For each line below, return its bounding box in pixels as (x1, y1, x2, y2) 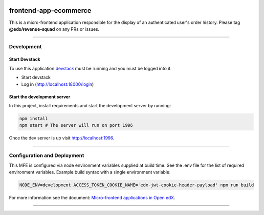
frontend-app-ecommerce (9, 6, 91, 15)
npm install (19, 116, 48, 121)
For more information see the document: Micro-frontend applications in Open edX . (9, 195, 176, 200)
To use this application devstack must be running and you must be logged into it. (9, 65, 172, 71)
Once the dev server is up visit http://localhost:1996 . (9, 135, 114, 141)
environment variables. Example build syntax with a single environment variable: (9, 169, 171, 175)
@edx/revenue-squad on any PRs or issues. (9, 26, 100, 32)
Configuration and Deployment (9, 152, 84, 159)
